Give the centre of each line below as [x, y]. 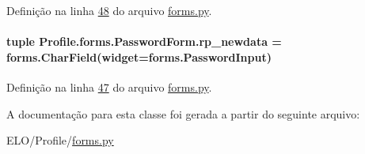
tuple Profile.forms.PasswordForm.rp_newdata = [144, 41]
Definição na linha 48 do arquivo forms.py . [109, 10]
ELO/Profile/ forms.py [60, 140]
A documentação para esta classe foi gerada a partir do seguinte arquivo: [183, 113]
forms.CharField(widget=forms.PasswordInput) [139, 56]
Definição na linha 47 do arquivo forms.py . [109, 86]
